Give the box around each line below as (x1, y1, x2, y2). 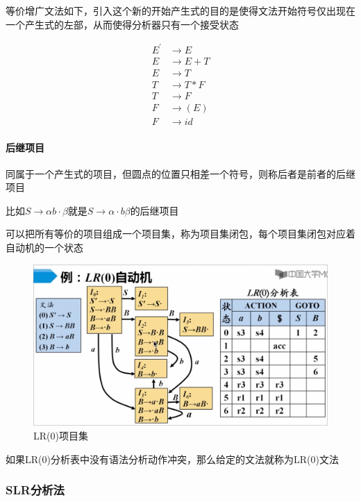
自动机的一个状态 (6, 240, 83, 255)
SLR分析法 (6, 481, 65, 499)
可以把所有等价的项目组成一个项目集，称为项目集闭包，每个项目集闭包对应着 (6, 226, 355, 241)
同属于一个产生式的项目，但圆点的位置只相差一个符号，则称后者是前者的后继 (6, 166, 355, 181)
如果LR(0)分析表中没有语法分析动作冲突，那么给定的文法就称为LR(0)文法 (6, 451, 339, 466)
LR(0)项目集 (33, 428, 88, 442)
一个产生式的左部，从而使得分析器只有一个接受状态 (6, 17, 239, 31)
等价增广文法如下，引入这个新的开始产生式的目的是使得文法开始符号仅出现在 (6, 3, 355, 17)
